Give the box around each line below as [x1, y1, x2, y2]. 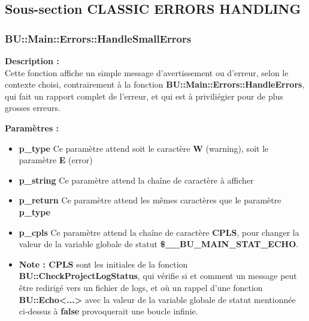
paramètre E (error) [19, 154, 93, 166]
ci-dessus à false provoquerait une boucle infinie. [19, 305, 198, 317]
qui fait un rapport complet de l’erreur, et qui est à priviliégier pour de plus [5, 89, 283, 102]
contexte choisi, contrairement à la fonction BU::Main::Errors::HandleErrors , [5, 78, 305, 91]
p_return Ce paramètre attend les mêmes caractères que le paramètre [19, 194, 281, 206]
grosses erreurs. [5, 101, 61, 114]
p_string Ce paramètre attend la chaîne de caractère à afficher [19, 173, 254, 186]
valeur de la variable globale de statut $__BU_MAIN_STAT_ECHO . [19, 238, 299, 250]
